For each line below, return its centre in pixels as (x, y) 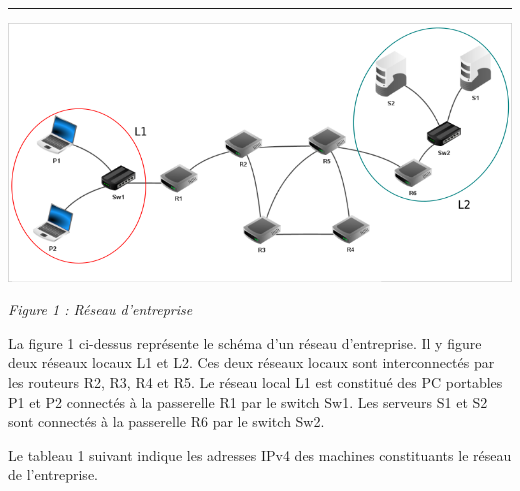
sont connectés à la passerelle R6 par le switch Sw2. (166, 421)
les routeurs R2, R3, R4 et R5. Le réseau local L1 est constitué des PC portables (255, 382)
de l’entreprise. (53, 474)
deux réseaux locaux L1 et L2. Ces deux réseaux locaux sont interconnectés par (251, 362)
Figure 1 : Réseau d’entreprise (100, 309)
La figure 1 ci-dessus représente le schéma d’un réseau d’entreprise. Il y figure (245, 342)
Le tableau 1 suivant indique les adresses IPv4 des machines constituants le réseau (260, 454)
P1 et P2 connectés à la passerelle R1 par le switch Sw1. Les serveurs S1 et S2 (248, 401)
